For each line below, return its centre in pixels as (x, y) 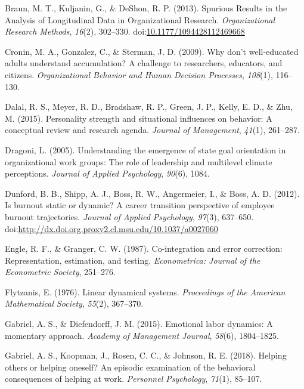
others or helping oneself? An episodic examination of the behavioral (130, 367)
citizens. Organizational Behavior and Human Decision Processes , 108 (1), (139, 74)
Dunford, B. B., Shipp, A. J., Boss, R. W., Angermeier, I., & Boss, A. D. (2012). (152, 193)
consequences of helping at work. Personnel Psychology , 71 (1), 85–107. (134, 379)
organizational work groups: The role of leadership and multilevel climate (139, 161)
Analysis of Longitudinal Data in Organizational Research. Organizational (140, 19)
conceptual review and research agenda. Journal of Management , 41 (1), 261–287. (153, 130)
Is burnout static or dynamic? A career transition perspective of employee (140, 205)
